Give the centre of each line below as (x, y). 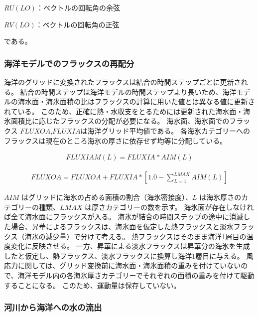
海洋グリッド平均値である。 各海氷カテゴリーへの (169, 130)
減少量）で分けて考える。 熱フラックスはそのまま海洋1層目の (146, 236)
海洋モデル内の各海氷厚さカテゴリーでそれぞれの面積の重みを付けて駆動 (136, 275)
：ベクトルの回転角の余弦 (78, 7)
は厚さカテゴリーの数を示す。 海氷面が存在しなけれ (169, 207)
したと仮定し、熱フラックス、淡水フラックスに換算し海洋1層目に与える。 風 (129, 255)
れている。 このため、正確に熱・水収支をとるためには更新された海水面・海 (127, 111)
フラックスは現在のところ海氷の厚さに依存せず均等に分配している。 (116, 140)
